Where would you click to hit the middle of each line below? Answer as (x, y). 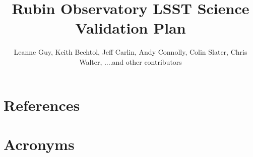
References (42, 105)
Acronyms (39, 144)
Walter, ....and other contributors (131, 61)
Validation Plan (131, 28)
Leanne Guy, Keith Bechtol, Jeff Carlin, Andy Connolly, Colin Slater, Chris (131, 52)
